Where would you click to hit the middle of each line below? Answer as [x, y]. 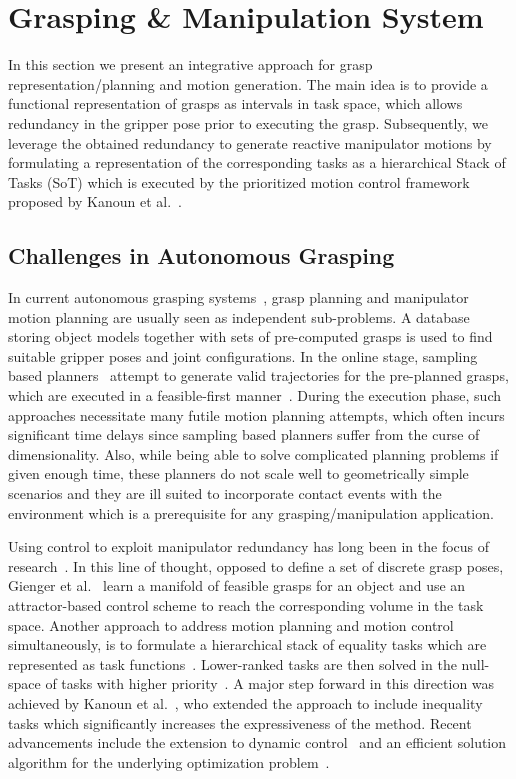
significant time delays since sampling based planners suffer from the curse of [244, 434]
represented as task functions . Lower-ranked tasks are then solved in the [232, 663]
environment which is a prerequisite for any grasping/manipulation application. [251, 512]
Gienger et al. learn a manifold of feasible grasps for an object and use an [237, 585]
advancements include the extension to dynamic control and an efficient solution [257, 742]
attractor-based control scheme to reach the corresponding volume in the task [246, 604]
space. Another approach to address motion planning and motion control [231, 624]
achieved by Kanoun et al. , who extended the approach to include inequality [245, 702]
